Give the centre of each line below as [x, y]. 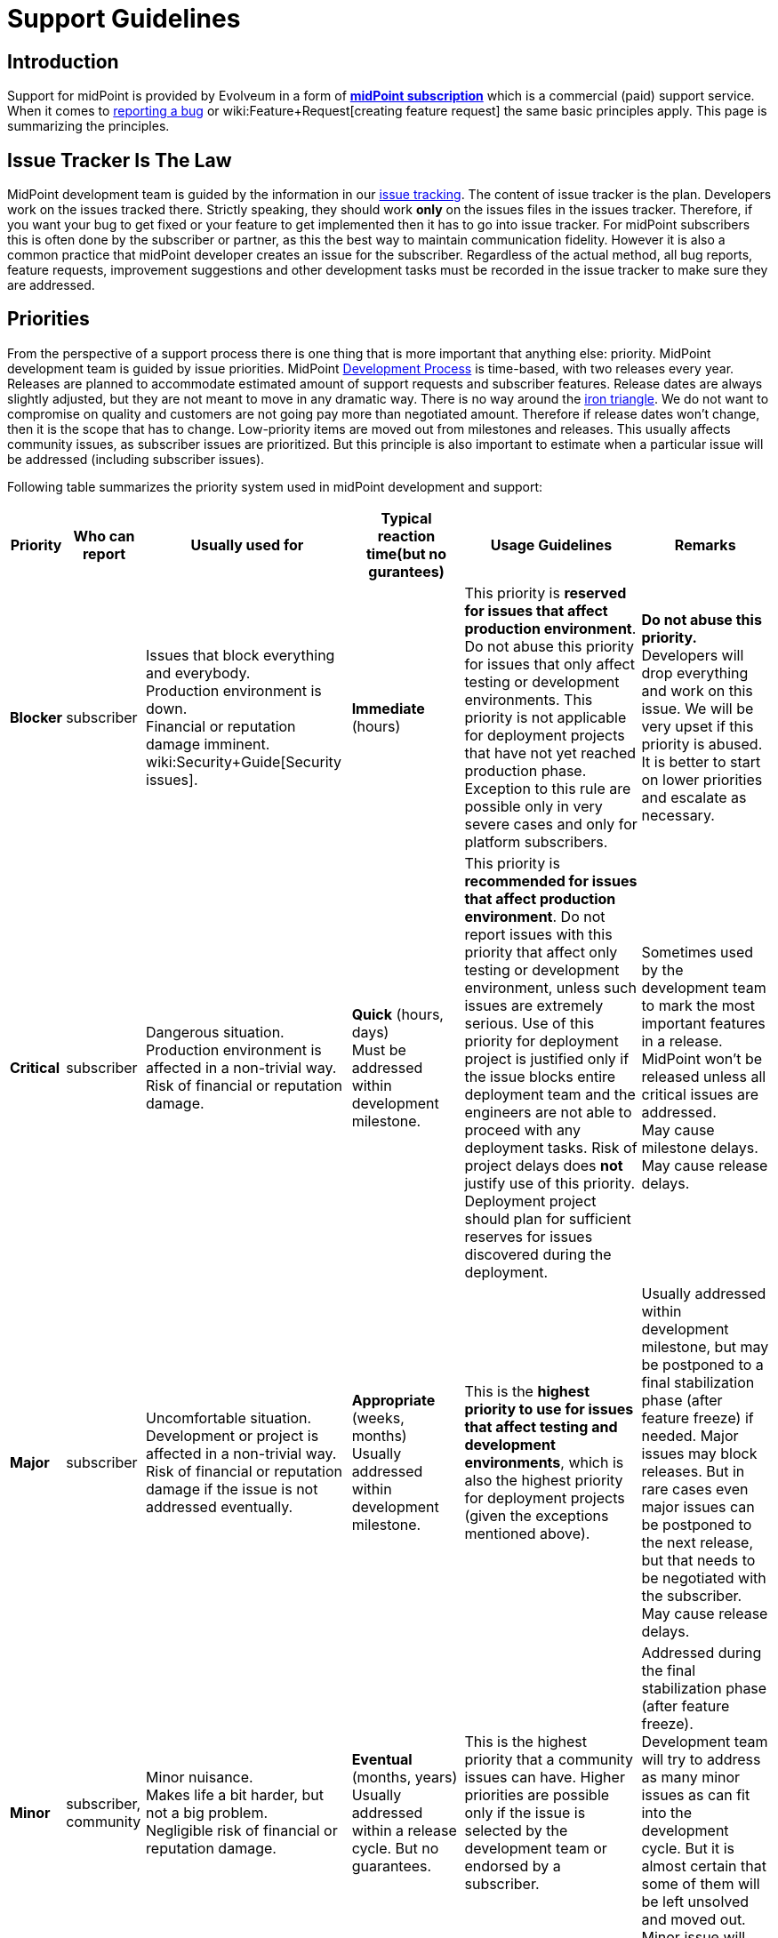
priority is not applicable [545, 717]
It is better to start [701, 761]
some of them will [701, 1883]
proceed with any [523, 1129]
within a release [404, 1830]
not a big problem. [207, 1812]
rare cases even [695, 1489]
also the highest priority [544, 1480]
